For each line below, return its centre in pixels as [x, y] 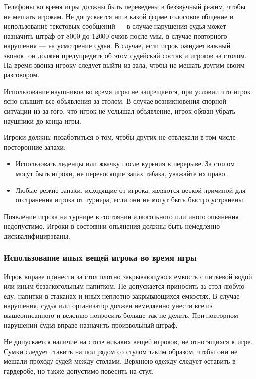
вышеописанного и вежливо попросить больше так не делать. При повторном [121, 315]
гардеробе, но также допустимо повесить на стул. [79, 371]
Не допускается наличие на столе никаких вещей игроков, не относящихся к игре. [128, 342]
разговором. [22, 75]
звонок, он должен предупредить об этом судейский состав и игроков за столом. [125, 55]
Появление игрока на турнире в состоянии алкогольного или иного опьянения [121, 216]
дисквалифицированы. [37, 235]
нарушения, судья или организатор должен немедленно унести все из [108, 305]
